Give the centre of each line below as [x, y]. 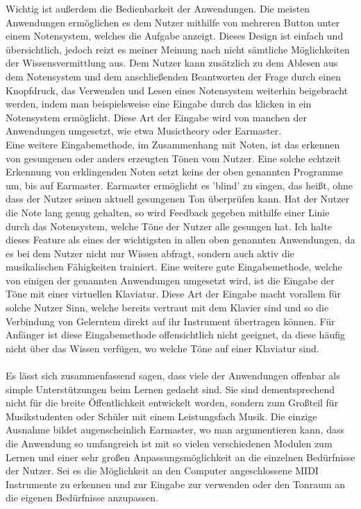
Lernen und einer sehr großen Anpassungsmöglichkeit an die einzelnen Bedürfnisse [180, 457]
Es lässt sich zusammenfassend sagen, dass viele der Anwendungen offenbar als [173, 376]
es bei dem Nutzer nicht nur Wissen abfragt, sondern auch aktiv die [150, 253]
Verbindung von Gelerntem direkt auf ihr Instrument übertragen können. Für [170, 321]
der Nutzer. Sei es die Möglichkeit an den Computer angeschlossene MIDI [162, 471]
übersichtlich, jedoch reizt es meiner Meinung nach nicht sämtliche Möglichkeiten [178, 49]
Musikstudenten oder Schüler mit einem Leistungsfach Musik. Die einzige [161, 416]
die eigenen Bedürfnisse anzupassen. [82, 498]
